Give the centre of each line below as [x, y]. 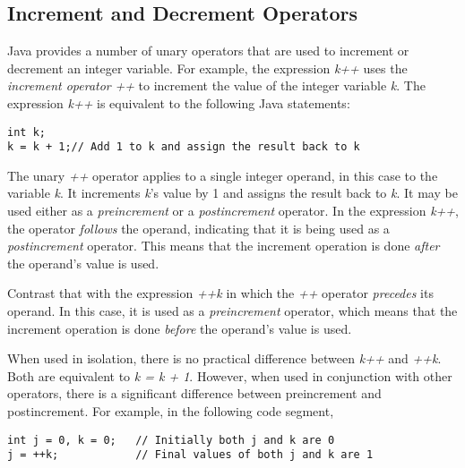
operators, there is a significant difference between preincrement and [194, 393]
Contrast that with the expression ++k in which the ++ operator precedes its [220, 293]
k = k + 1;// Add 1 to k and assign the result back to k [184, 147]
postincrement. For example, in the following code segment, [171, 411]
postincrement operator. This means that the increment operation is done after [224, 246]
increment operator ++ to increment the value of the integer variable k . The [216, 85]
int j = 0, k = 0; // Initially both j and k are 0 [171, 440]
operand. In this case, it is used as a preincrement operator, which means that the [232, 311]
